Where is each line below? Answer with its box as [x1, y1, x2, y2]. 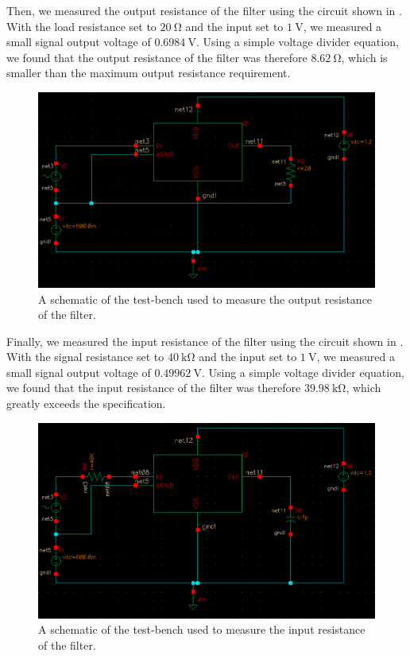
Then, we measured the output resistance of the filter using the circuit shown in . [6, 2, 402, 18]
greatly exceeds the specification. [6, 395, 166, 412]
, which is [341, 49, 388, 65]
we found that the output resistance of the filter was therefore [6, 49, 307, 65]
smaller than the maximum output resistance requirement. [6, 64, 291, 81]
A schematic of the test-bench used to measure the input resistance [38, 621, 366, 638]
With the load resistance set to [6, 17, 157, 34]
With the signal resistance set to [6, 348, 164, 365]
